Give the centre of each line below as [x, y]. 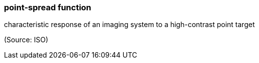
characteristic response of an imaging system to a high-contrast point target [129, 25]
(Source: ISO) [26, 40]
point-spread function [48, 7]
